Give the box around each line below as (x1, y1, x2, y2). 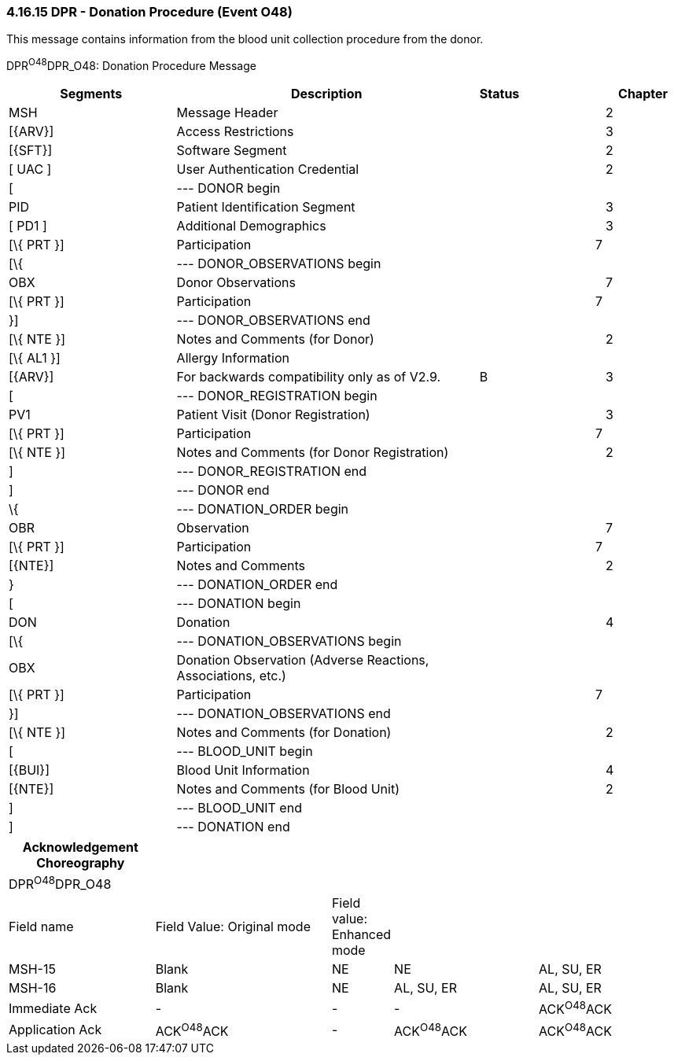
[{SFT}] (9, 142, 53, 159)
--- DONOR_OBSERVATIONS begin (176, 256, 381, 272)
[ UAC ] (9, 161, 52, 178)
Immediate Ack (9, 1000, 98, 1017)
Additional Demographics (176, 218, 326, 234)
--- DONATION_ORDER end (176, 577, 338, 593)
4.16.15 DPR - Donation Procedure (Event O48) (6, 4, 293, 20)
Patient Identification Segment (176, 199, 355, 216)
